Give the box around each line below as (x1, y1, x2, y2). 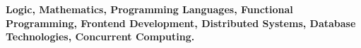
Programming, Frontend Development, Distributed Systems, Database (6, 15, 356, 30)
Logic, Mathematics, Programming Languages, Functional (6, 2, 293, 16)
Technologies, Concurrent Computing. (6, 29, 195, 44)
